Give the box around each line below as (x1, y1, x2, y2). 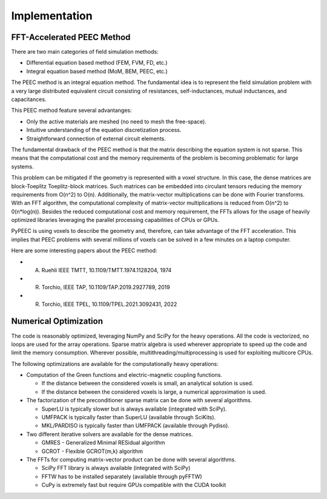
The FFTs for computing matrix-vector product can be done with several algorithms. (26, 455, 236, 463)
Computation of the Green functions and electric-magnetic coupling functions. (26, 371, 222, 379)
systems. (11, 163, 34, 170)
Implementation (11, 9, 93, 22)
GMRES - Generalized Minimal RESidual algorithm (41, 439, 166, 446)
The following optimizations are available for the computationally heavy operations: (11, 360, 219, 367)
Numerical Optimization (11, 316, 103, 327)
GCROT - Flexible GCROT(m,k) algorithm (41, 448, 144, 455)
